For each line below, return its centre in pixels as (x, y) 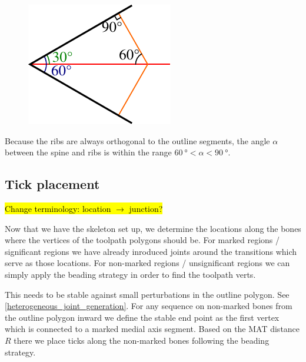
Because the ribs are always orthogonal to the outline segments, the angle (137, 140)
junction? (146, 208)
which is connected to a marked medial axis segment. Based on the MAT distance (152, 329)
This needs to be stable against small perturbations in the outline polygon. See (147, 294)
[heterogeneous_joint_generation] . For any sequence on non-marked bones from (149, 306)
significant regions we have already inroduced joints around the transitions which (151, 251)
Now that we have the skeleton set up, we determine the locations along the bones (153, 228)
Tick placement (52, 184)
